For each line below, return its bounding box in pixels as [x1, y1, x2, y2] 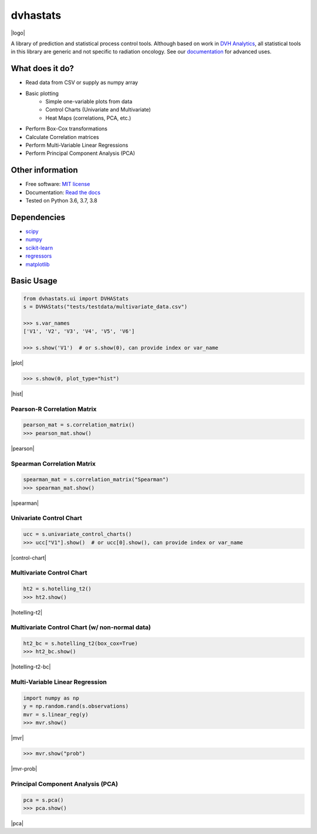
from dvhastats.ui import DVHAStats [23, 295, 129, 302]
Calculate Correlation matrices [25, 133, 99, 140]
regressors [25, 252, 52, 259]
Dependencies [11, 212, 66, 222]
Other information [11, 165, 78, 175]
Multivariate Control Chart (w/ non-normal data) [11, 623, 151, 632]
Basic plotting [25, 90, 59, 97]
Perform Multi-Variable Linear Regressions [25, 141, 129, 148]
